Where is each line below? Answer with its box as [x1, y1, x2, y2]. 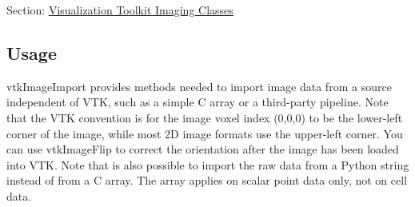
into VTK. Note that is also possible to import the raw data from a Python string [6, 156, 409, 173]
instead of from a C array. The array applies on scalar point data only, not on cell [6, 172, 407, 189]
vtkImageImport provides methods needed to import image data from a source [6, 78, 392, 94]
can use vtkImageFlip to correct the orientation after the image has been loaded [6, 141, 399, 157]
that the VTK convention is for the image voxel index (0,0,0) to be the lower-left [6, 109, 403, 125]
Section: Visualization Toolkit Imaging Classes [6, 2, 233, 18]
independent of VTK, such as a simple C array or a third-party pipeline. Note [6, 94, 389, 110]
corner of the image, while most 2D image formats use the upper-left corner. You [6, 125, 403, 141]
